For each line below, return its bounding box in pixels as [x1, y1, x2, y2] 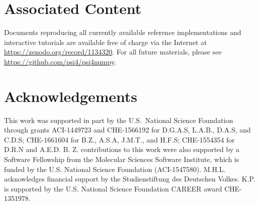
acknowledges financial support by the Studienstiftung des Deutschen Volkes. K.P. [4, 173, 255, 184]
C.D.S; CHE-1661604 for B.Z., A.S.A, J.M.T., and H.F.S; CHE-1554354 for [4, 134, 235, 144]
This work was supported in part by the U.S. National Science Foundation [4, 114, 233, 125]
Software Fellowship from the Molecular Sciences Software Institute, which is [4, 154, 239, 164]
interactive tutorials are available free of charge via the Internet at [4, 36, 207, 47]
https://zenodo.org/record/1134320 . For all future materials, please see [4, 46, 222, 57]
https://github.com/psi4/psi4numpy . [4, 56, 116, 66]
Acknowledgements [4, 85, 137, 106]
